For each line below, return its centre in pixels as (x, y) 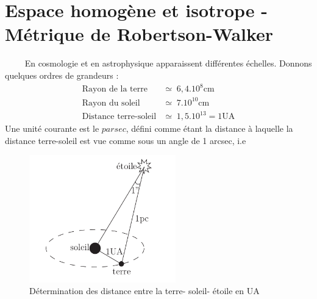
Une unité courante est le (52, 128)
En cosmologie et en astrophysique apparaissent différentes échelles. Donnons (168, 63)
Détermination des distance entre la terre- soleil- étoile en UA (144, 291)
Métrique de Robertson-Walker (139, 34)
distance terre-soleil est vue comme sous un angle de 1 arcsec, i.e (126, 140)
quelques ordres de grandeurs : (62, 75)
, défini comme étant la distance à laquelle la (209, 128)
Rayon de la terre (115, 89)
